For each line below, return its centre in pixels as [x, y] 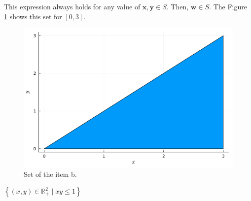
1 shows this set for [33, 16]
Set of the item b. [50, 174]
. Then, [178, 6]
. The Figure [228, 6]
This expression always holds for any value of [72, 6]
